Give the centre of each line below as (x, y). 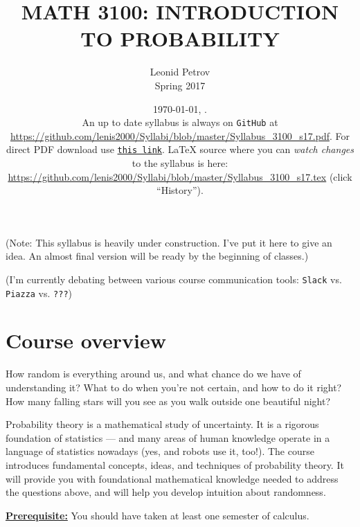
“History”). (180, 190)
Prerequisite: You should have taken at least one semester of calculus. (157, 515)
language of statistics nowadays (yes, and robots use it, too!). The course (160, 451)
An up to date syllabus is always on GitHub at (180, 122)
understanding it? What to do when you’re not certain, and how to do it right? (174, 387)
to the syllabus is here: (180, 163)
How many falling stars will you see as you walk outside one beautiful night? (168, 401)
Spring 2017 (180, 85)
